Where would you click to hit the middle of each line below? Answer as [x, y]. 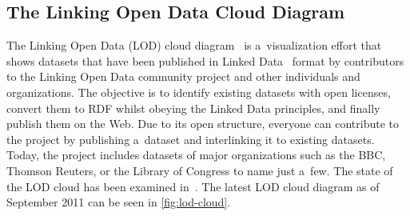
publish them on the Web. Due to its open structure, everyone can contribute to [203, 124]
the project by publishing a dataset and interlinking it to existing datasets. [191, 139]
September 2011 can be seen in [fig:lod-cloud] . [119, 202]
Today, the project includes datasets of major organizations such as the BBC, [196, 155]
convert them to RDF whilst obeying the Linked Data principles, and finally [193, 108]
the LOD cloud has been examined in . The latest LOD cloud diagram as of [193, 186]
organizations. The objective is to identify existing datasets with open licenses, [199, 92]
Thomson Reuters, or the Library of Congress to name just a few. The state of [200, 170]
